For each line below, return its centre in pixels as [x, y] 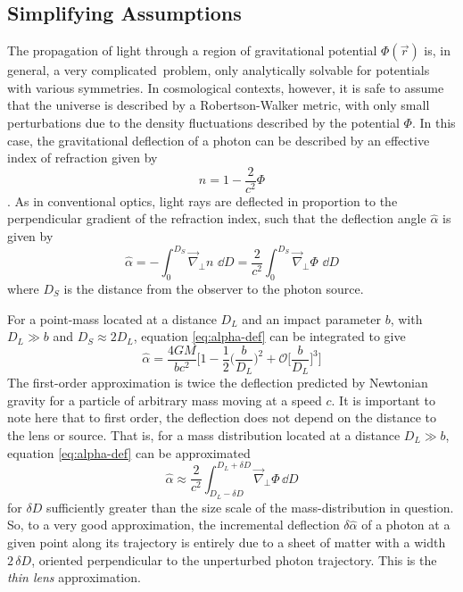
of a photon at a [406, 525]
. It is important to [383, 400]
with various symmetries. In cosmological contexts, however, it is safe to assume [226, 87]
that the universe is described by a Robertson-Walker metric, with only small [219, 105]
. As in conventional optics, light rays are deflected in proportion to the [203, 200]
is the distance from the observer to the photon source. [214, 288]
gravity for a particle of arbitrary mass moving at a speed [165, 400]
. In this [434, 122]
